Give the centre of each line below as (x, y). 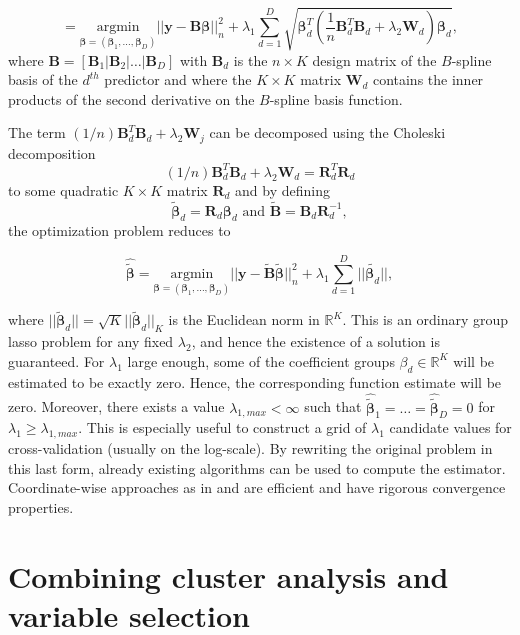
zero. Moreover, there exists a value (116, 406)
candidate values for (450, 427)
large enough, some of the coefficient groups (261, 360)
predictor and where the (178, 79)
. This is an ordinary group (425, 319)
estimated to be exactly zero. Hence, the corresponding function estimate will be (255, 381)
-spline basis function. (336, 98)
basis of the (43, 79)
